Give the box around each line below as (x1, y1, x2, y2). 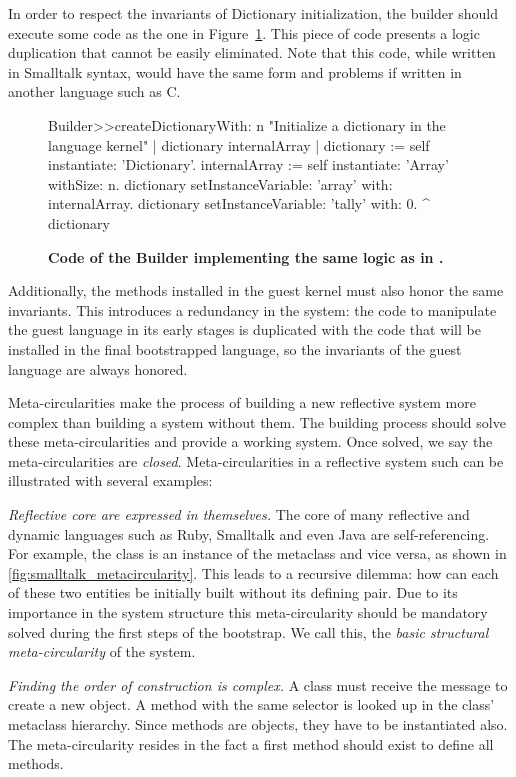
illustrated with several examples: (8, 470, 213, 491)
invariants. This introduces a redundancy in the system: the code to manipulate (8, 299, 497, 320)
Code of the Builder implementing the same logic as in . (48, 246, 444, 267)
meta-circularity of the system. (8, 641, 196, 662)
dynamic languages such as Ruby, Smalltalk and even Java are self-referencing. (8, 523, 490, 544)
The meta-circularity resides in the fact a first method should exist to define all (8, 733, 494, 754)
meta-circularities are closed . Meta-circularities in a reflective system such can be (8, 450, 504, 471)
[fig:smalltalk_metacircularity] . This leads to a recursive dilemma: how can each (8, 562, 499, 583)
